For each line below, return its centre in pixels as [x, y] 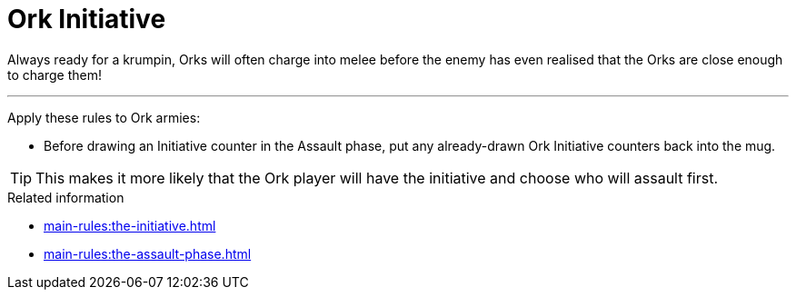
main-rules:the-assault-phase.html [148, 253]
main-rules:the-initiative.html [130, 225]
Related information [66, 197]
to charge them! [55, 74]
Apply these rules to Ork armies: [104, 117]
